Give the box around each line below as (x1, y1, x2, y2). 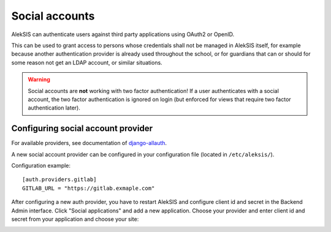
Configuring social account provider (11, 123, 153, 134)
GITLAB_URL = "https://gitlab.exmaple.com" (22, 184, 155, 192)
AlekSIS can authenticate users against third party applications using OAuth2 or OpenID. (11, 31, 235, 38)
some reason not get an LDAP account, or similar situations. (11, 59, 162, 66)
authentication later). (28, 104, 81, 111)
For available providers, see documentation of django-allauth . (11, 140, 167, 147)
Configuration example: (11, 162, 70, 169)
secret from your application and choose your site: (11, 215, 139, 223)
